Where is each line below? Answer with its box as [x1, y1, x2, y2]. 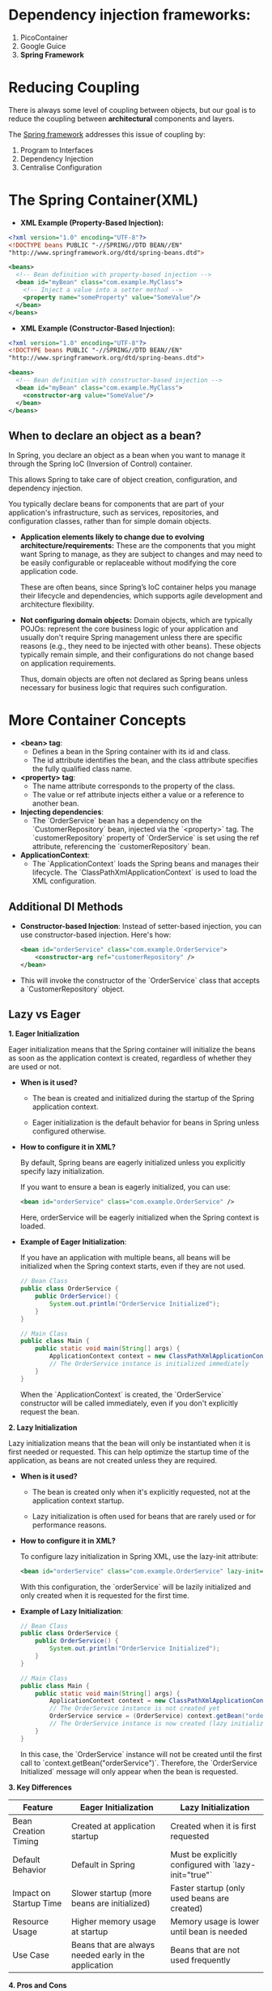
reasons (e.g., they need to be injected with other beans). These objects [19, 641, 261, 651]
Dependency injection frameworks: [8, 6, 251, 24]
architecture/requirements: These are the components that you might [19, 541, 257, 551]
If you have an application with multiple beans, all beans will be [19, 1253, 231, 1263]
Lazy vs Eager [8, 1008, 81, 1021]
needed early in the [71, 1949, 146, 1960]
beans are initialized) [71, 1898, 151, 1909]
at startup [71, 1926, 108, 1937]
